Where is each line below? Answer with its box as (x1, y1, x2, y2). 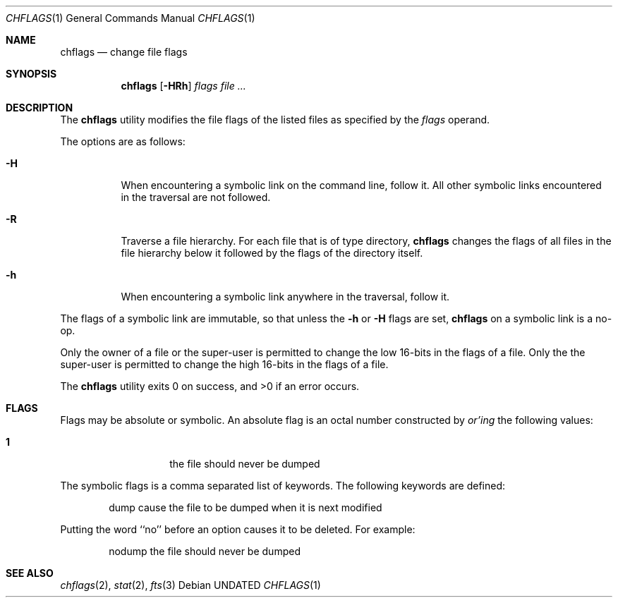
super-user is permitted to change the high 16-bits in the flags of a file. (60, 358, 389, 370)
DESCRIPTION (6, 102, 73, 114)
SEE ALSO (6, 567, 54, 579)
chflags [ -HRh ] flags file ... (121, 80, 246, 92)
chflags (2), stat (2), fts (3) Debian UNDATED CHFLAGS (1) (60, 579, 321, 591)
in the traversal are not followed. (121, 191, 271, 203)
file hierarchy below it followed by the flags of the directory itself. (121, 247, 423, 259)
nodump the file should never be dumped (109, 545, 301, 557)
